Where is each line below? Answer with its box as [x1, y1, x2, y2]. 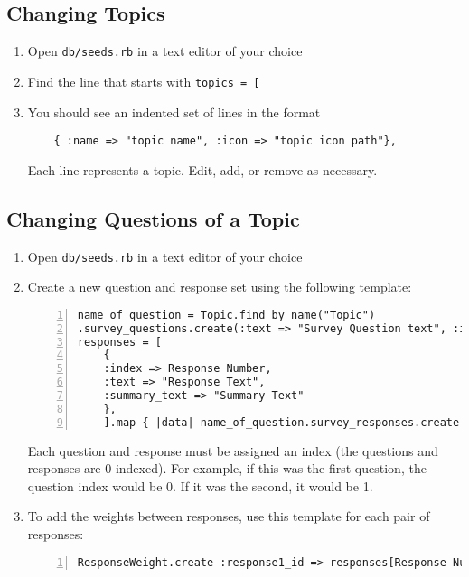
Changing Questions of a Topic [6, 204, 300, 232]
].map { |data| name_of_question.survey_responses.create [103, 415, 460, 429]
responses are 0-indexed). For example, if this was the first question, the [27, 459, 427, 478]
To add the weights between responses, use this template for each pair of [27, 507, 430, 526]
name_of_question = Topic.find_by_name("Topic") [77, 308, 376, 321]
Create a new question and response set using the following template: [27, 277, 412, 296]
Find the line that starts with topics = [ [27, 71, 260, 90]
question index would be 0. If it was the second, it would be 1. [27, 476, 373, 495]
